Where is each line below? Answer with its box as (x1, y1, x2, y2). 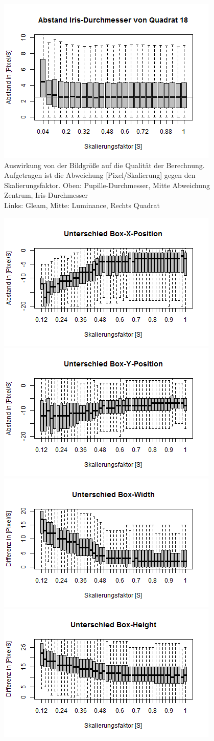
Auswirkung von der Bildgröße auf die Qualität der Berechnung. (4, 159, 205, 170)
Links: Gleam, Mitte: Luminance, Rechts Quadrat (4, 199, 160, 210)
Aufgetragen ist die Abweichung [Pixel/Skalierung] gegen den (4, 170, 196, 180)
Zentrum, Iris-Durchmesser (4, 190, 88, 200)
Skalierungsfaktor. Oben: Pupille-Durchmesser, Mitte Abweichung (4, 179, 210, 190)
